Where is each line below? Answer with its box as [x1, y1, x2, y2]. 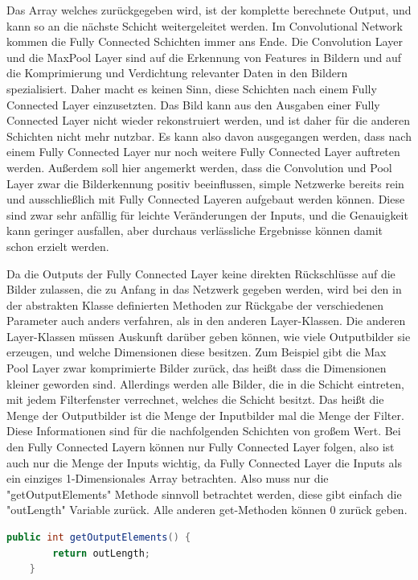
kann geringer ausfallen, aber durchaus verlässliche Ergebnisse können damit [6, 222, 383, 239]
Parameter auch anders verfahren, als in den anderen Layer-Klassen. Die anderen [6, 312, 406, 329]
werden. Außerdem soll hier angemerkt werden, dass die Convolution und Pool [6, 158, 392, 175]
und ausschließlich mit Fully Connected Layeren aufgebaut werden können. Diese [6, 191, 405, 208]
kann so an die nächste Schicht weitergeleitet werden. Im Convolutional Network [6, 17, 403, 34]
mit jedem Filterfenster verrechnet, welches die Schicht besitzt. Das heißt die [6, 391, 384, 408]
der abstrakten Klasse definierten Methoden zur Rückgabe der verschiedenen [6, 296, 383, 313]
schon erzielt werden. [6, 237, 109, 254]
